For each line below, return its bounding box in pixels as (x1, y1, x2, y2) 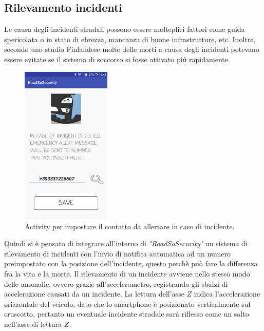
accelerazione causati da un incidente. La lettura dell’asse (4, 288, 184, 299)
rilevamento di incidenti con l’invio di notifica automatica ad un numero (4, 248, 231, 259)
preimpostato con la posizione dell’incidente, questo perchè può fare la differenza (4, 258, 258, 269)
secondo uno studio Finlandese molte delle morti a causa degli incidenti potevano (4, 44, 259, 54)
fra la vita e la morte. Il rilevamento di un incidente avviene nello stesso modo (4, 268, 250, 279)
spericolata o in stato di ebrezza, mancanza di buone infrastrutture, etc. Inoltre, (4, 33, 256, 44)
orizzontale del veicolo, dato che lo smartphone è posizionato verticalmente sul (4, 298, 251, 309)
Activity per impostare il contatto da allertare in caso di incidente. (25, 220, 235, 231)
